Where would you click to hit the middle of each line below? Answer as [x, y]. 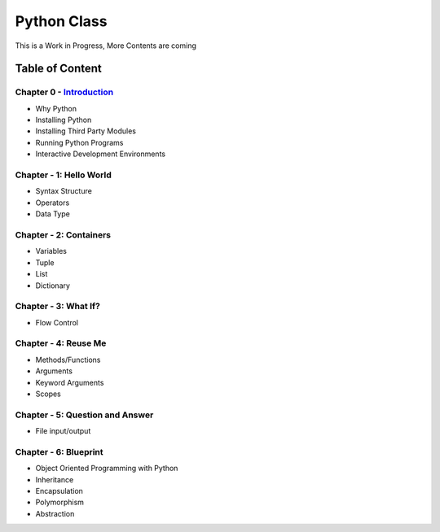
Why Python [56, 108]
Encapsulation [59, 491]
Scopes [48, 394]
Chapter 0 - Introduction [64, 92]
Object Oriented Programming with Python [107, 469]
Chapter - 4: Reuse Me [61, 343]
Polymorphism [60, 502]
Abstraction [55, 513]
